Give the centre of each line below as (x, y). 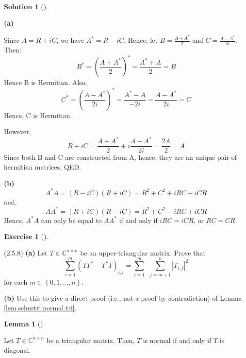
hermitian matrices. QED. (42, 166)
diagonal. (17, 349)
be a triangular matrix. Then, (90, 340)
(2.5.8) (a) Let (26, 252)
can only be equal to (71, 220)
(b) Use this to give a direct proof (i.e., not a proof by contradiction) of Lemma (123, 298)
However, (17, 131)
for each (16, 281)
